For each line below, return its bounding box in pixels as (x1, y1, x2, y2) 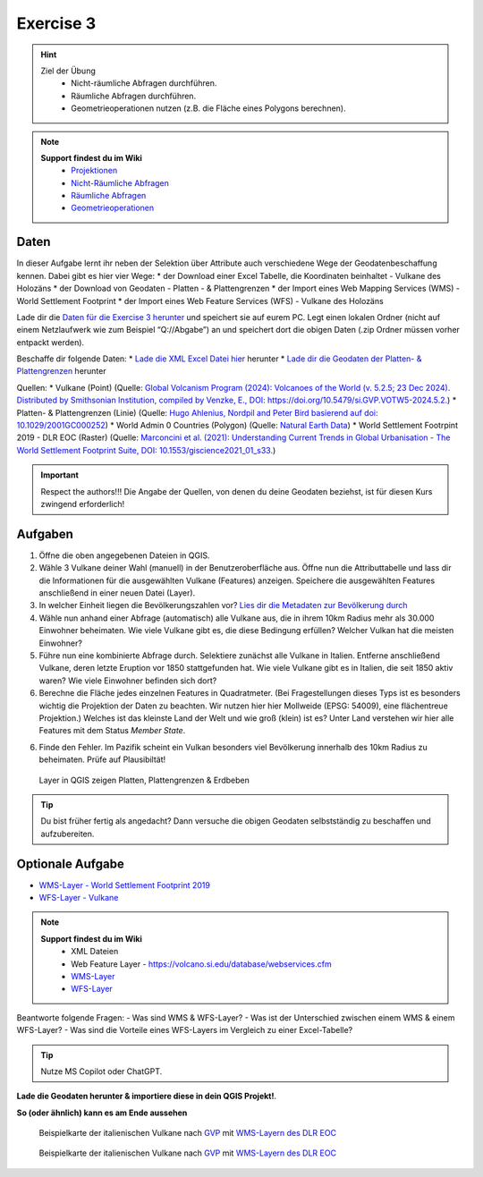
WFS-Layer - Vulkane (38, 893, 119, 903)
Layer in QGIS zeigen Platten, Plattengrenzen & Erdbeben (38, 775, 250, 785)
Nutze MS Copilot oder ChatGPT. (40, 1065, 163, 1077)
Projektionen (71, 165, 118, 176)
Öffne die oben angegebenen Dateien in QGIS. (38, 550, 210, 561)
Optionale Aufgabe (16, 856, 124, 871)
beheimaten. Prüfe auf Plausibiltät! (38, 754, 166, 765)
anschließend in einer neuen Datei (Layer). (38, 588, 196, 598)
